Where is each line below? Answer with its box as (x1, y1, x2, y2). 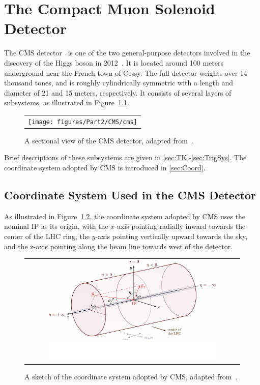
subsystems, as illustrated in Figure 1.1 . (4, 97, 129, 108)
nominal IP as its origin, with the (4, 221, 108, 231)
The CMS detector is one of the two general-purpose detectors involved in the (4, 47, 250, 58)
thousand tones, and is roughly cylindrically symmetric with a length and (4, 77, 234, 88)
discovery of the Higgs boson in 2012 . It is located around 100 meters (4, 57, 223, 68)
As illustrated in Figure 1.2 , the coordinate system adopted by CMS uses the (4, 211, 246, 221)
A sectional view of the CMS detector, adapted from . (24, 135, 193, 145)
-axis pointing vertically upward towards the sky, (95, 230, 248, 241)
